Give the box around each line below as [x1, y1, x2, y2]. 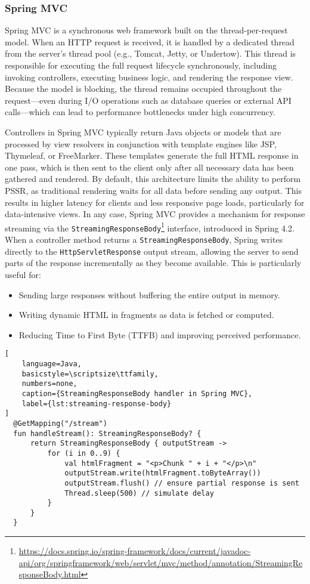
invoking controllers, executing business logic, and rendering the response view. [5, 70, 293, 83]
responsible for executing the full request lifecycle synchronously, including [5, 59, 277, 71]
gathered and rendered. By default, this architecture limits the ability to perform [5, 172, 301, 185]
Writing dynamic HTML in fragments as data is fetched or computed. [18, 308, 274, 321]
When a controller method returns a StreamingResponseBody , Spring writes [5, 233, 283, 246]
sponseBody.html [18, 568, 81, 580]
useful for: [5, 268, 41, 280]
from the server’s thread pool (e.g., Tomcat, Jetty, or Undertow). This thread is [5, 47, 296, 60]
